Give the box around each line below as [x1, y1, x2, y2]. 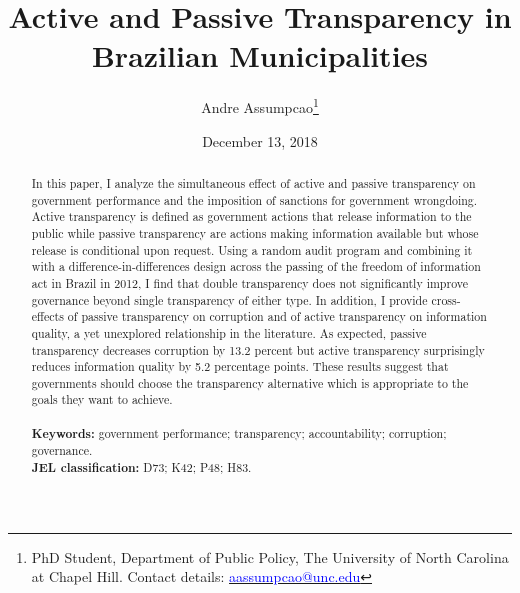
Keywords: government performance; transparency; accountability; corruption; [31, 424, 447, 442]
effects [31, 308, 64, 325]
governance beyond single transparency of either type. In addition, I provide [31, 291, 428, 308]
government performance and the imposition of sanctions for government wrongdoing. [31, 191, 478, 208]
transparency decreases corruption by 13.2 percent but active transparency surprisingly [31, 341, 485, 358]
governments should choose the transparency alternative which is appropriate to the [31, 374, 469, 391]
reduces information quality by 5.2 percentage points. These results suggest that [31, 358, 449, 375]
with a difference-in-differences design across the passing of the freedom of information [31, 258, 481, 275]
